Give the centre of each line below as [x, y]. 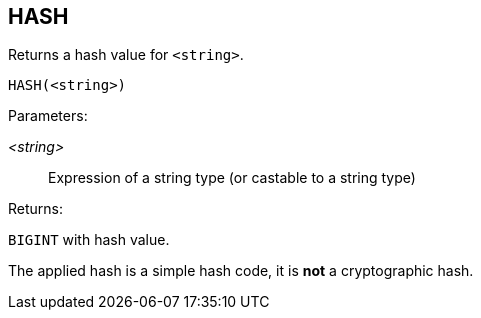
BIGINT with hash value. [89, 240]
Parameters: [48, 116]
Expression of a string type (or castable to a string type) [232, 178]
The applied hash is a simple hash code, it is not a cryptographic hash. [241, 271]
